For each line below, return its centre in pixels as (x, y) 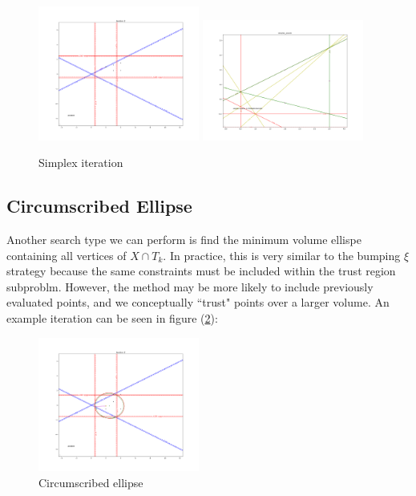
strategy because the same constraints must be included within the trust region (201, 271)
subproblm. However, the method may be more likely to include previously (190, 286)
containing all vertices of (67, 255)
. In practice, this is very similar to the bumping (282, 255)
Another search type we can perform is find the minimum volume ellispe (184, 239)
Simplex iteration (81, 163)
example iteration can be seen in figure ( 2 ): (112, 317)
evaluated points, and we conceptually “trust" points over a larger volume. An (198, 302)
